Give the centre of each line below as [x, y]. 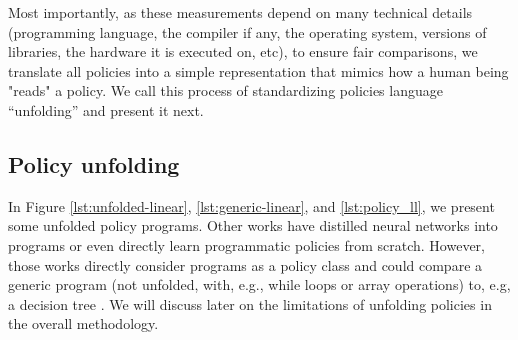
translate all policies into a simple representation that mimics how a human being [258, 70]
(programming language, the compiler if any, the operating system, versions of [247, 31]
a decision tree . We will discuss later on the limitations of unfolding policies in [250, 303]
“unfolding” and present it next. [106, 109]
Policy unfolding [94, 163]
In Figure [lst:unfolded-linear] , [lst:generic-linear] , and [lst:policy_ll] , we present [251, 205]
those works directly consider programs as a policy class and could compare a [245, 264]
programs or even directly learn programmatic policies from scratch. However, [246, 244]
